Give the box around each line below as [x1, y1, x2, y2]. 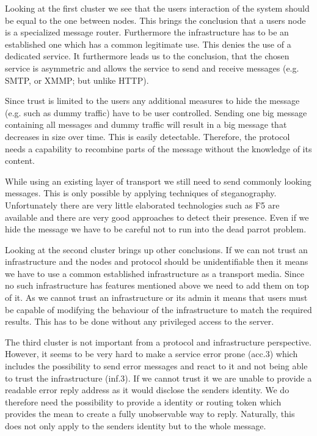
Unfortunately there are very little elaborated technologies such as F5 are [5, 198, 280, 211]
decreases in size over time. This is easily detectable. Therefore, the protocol [5, 130, 290, 142]
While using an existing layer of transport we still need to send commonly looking [5, 174, 312, 187]
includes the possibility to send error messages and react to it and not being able [5, 360, 308, 372]
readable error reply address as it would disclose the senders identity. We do [5, 383, 290, 396]
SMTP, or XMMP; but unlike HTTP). [5, 73, 149, 86]
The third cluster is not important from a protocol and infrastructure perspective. [5, 335, 312, 348]
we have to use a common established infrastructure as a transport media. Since [5, 267, 304, 279]
